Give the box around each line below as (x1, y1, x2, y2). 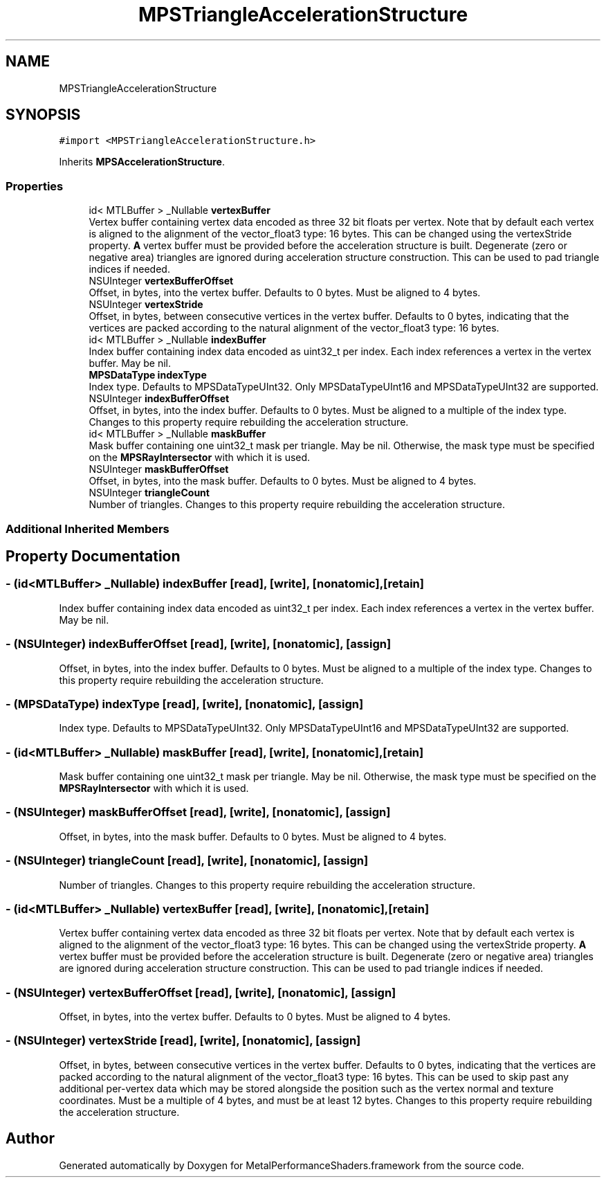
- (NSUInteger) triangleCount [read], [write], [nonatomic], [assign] (6, 854, 369, 868)
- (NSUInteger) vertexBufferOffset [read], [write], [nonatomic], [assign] (6, 985, 396, 1000)
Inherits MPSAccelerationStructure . (59, 156, 225, 168)
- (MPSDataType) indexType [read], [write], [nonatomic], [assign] (6, 696, 364, 711)
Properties (6, 179, 64, 193)
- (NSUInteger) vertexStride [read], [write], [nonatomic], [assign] (6, 1033, 361, 1048)
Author (6, 1130, 55, 1148)
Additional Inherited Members (6, 521, 169, 536)
